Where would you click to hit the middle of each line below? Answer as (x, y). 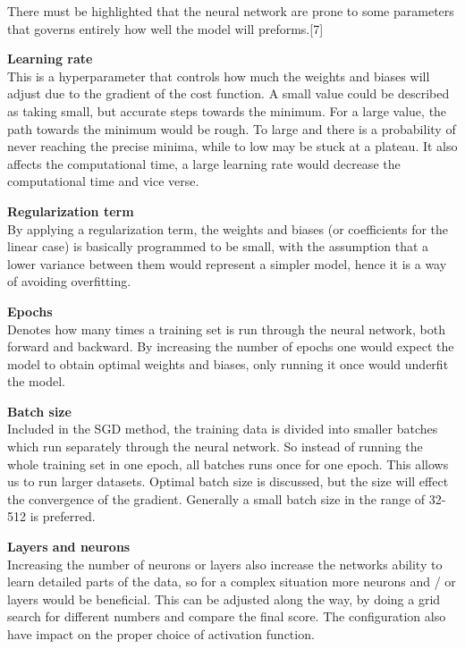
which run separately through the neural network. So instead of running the (215, 447)
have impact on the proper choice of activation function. (161, 634)
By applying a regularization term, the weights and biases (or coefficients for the (228, 228)
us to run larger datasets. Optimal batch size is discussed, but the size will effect (228, 481)
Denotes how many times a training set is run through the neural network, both (226, 329)
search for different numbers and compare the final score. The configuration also (227, 616)
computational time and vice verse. (103, 181)
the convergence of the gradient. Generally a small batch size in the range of (216, 498)
